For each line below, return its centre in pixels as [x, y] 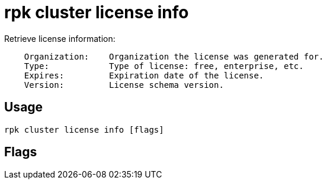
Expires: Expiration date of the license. [144, 75]
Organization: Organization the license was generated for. [174, 56]
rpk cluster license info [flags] [84, 129]
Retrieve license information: [60, 38]
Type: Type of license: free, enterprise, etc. [164, 66]
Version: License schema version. [124, 85]
